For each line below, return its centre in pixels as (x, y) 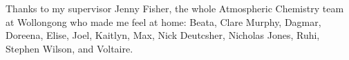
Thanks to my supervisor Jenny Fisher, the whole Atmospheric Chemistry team (175, 8)
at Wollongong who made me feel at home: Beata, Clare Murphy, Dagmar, (163, 21)
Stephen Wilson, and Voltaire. (69, 48)
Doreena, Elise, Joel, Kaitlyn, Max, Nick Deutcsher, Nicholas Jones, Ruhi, (163, 35)
